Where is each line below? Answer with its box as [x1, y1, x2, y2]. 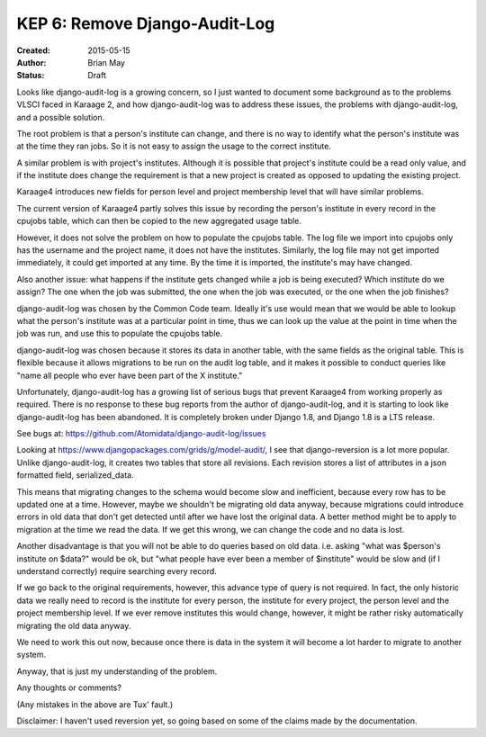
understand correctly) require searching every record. [16, 566, 218, 576]
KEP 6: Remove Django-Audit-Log [16, 13, 275, 33]
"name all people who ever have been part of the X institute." [16, 370, 243, 381]
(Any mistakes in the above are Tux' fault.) [16, 698, 174, 710]
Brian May [87, 57, 126, 67]
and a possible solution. [16, 112, 105, 122]
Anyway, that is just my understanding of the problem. [16, 666, 218, 677]
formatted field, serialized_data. [16, 470, 134, 481]
